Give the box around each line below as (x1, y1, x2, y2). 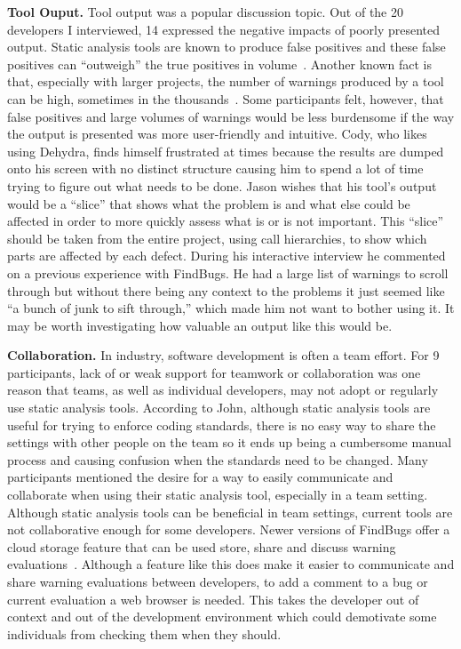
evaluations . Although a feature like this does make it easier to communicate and (7, 555, 455, 573)
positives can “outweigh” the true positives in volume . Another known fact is (7, 54, 433, 73)
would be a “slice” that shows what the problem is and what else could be (7, 194, 410, 212)
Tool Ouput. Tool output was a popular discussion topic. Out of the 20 (7, 3, 403, 20)
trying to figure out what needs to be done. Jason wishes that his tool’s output (7, 176, 437, 195)
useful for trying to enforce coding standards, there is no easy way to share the (7, 415, 436, 434)
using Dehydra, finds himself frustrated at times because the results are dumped (7, 141, 444, 160)
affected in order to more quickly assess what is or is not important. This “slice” (7, 212, 444, 230)
